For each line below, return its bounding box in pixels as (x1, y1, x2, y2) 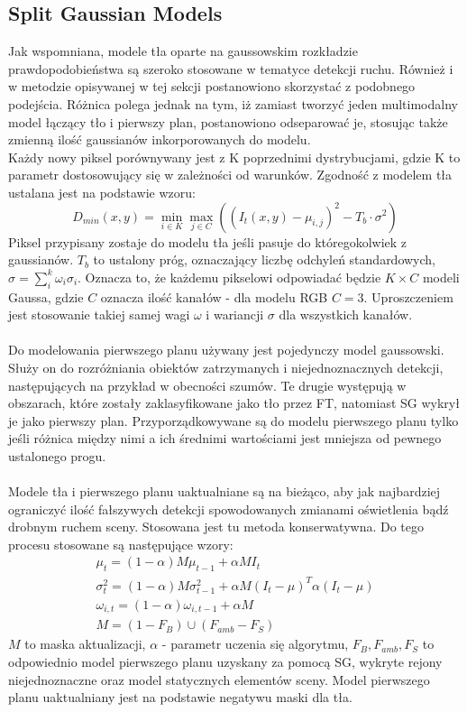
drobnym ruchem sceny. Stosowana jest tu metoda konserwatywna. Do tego (8, 517, 425, 536)
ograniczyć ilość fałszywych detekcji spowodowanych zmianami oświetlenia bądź (8, 499, 449, 518)
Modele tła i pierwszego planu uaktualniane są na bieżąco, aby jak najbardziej (8, 482, 441, 501)
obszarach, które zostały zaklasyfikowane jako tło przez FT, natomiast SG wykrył (8, 393, 460, 412)
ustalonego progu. (8, 446, 106, 465)
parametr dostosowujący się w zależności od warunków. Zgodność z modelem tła (8, 165, 453, 184)
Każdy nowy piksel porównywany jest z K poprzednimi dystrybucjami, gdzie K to (8, 147, 461, 166)
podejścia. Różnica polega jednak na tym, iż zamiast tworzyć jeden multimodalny (8, 94, 458, 113)
